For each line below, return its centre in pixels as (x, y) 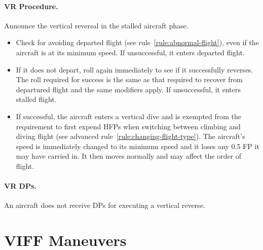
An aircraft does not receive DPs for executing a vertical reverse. (105, 205)
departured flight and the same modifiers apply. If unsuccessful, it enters (128, 89)
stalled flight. (36, 99)
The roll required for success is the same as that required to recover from (129, 79)
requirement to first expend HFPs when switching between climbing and (128, 126)
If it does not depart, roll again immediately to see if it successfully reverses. (135, 69)
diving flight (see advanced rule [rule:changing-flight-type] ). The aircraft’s (130, 136)
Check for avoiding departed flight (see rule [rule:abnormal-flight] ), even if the (137, 42)
